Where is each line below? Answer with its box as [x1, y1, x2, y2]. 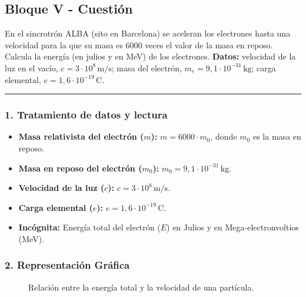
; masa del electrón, [111, 61, 182, 74]
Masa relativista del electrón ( [18, 130, 144, 143]
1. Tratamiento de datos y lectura [5, 107, 168, 122]
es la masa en [252, 130, 301, 143]
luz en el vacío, [5, 61, 58, 74]
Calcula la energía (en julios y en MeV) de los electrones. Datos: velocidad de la [5, 50, 296, 62]
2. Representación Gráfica [5, 258, 130, 272]
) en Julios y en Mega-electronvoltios [167, 221, 299, 233]
